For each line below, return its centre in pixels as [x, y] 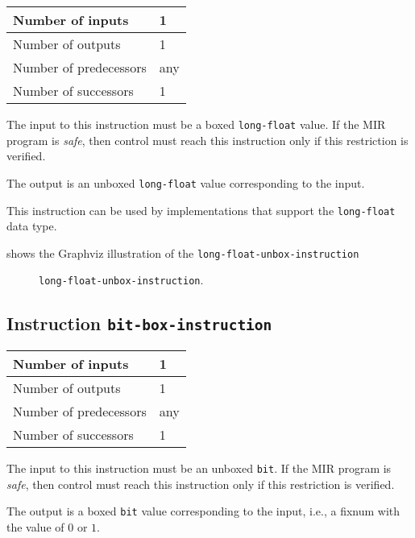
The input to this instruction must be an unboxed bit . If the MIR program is [199, 468]
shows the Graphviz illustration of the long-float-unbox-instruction [183, 252]
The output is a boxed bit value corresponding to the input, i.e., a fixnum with [203, 511]
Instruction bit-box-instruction [139, 323]
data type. [32, 226]
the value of [35, 526]
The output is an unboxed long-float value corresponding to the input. [186, 182]
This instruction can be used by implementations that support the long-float [201, 210]
